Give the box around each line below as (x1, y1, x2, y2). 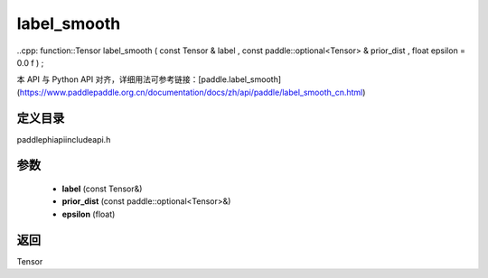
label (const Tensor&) (61, 183, 143, 194)
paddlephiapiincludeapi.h (16, 134, 111, 144)
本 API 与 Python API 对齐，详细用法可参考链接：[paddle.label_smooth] (16, 74, 282, 85)
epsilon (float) (61, 208, 116, 219)
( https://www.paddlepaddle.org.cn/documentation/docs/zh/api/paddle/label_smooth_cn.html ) (16, 87, 366, 97)
